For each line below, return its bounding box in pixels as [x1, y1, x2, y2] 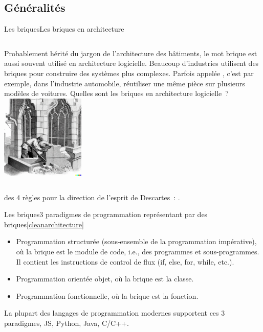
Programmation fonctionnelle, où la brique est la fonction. [16, 290, 199, 301]
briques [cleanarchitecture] [4, 219, 84, 229]
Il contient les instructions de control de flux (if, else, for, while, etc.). [16, 256, 234, 267]
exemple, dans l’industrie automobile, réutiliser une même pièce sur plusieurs [4, 78, 245, 88]
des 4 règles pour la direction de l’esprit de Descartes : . [4, 192, 180, 202]
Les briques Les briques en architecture [4, 23, 124, 34]
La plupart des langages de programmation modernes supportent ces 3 [4, 307, 225, 318]
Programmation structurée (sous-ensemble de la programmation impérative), [16, 236, 257, 247]
